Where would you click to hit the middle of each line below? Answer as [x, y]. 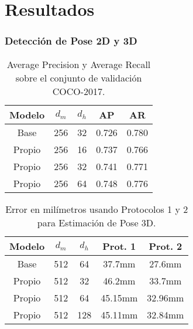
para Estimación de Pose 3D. [96, 222]
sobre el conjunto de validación [79, 77]
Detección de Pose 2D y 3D [71, 41]
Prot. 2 [166, 246]
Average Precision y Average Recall [79, 64]
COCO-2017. [79, 91]
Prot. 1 [119, 246]
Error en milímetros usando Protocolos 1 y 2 [97, 209]
